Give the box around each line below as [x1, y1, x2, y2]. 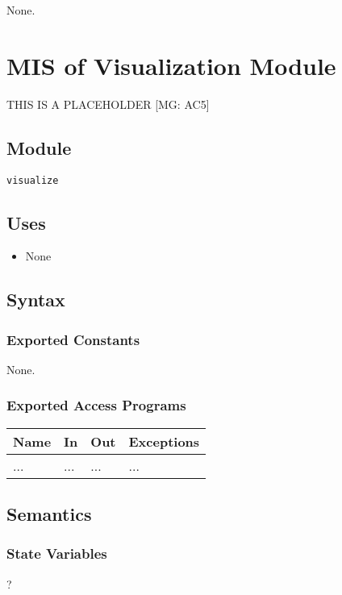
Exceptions [128, 431, 200, 451]
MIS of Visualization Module [6, 48, 336, 81]
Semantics [6, 501, 92, 526]
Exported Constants [6, 329, 140, 349]
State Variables [6, 543, 107, 564]
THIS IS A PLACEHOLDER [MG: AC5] [6, 95, 210, 112]
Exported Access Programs [6, 395, 186, 415]
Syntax [6, 287, 65, 312]
